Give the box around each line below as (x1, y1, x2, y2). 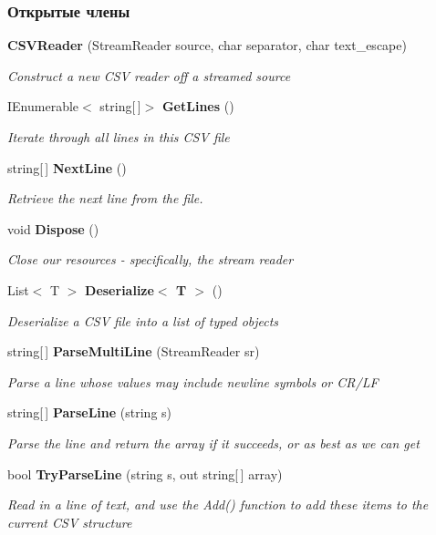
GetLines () (161, 97, 234, 116)
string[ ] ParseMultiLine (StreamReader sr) (7, 342, 260, 361)
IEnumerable (7, 97, 79, 116)
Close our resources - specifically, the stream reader (7, 250, 294, 269)
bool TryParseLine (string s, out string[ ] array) (7, 464, 283, 483)
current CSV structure (7, 512, 132, 531)
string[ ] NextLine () (7, 158, 127, 177)
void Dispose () (7, 219, 99, 238)
